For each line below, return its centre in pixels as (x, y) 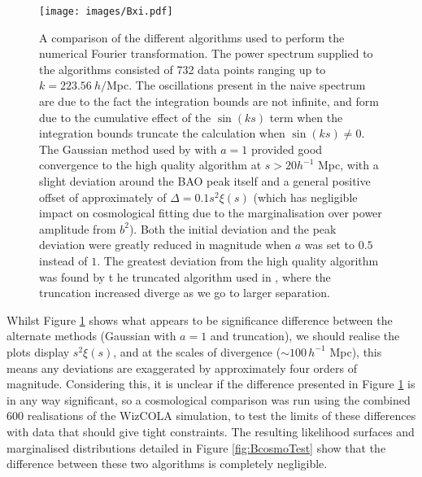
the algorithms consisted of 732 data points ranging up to (183, 69)
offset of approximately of (103, 197)
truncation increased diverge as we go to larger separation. (185, 293)
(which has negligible (305, 197)
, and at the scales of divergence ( (197, 351)
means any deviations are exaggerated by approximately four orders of (182, 368)
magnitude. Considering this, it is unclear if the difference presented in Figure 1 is (211, 384)
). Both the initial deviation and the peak (233, 228)
